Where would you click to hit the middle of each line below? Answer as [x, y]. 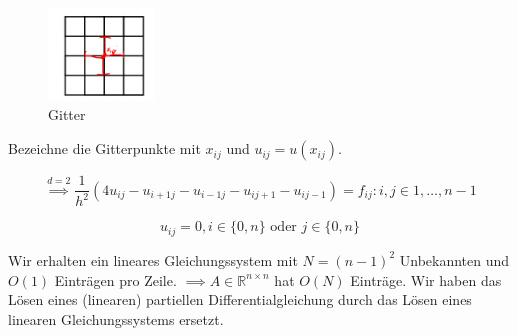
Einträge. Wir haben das [426, 279]
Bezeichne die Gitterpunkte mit [104, 148]
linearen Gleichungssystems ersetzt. [116, 318]
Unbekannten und [454, 259]
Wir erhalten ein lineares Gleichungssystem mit [153, 259]
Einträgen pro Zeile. [115, 279]
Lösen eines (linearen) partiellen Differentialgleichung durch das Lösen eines [240, 299]
